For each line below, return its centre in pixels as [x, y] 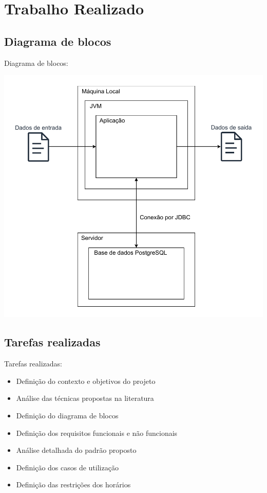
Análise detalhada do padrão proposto [76, 450]
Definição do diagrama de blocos [67, 415]
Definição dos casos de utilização [67, 467]
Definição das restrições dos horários [73, 485]
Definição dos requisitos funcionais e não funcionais [97, 433]
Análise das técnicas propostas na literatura [85, 398]
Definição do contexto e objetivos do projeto [86, 381]
